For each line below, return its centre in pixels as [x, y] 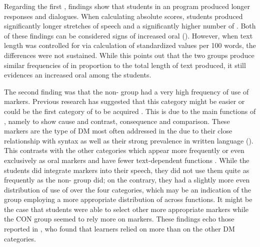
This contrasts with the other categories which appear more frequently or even [124, 150]
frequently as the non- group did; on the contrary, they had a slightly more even [127, 180]
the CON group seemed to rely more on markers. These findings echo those [119, 219]
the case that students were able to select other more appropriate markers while [126, 209]
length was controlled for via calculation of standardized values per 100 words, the [130, 45]
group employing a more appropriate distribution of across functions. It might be [128, 199]
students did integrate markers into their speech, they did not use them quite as [127, 170]
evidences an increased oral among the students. [78, 75]
